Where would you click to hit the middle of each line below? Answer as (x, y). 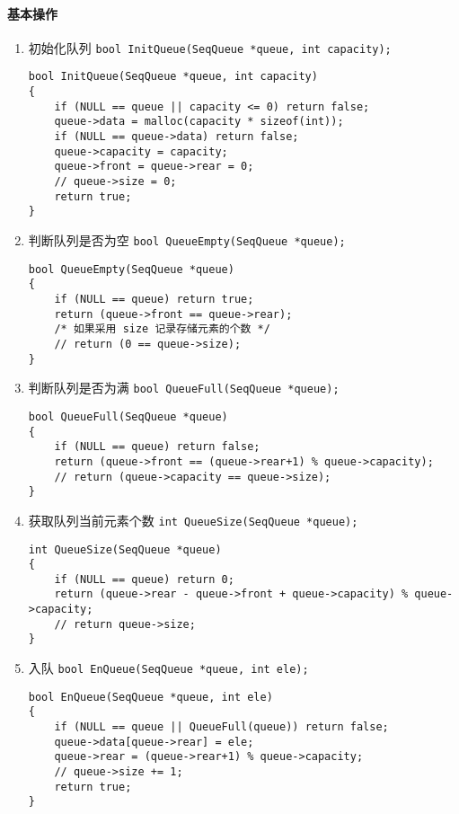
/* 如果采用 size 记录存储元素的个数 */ (162, 329)
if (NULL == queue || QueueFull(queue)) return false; (221, 727)
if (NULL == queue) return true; (154, 299)
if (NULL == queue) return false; (157, 447)
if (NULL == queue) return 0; (144, 579)
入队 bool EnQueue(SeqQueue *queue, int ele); (168, 668)
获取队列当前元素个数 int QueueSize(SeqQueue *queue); (193, 520)
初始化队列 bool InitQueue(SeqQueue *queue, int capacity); (210, 47)
